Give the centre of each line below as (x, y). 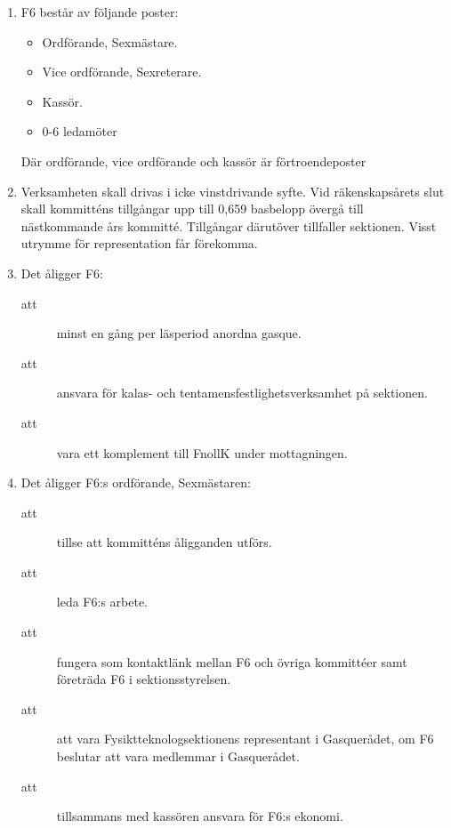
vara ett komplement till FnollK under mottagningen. (202, 452)
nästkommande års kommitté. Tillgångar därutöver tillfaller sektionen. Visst (229, 225)
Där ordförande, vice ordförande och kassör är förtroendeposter (193, 161)
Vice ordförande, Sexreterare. (122, 72)
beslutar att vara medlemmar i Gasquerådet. (178, 756)
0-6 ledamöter (80, 131)
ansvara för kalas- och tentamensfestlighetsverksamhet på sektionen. (242, 393)
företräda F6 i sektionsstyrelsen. (144, 679)
